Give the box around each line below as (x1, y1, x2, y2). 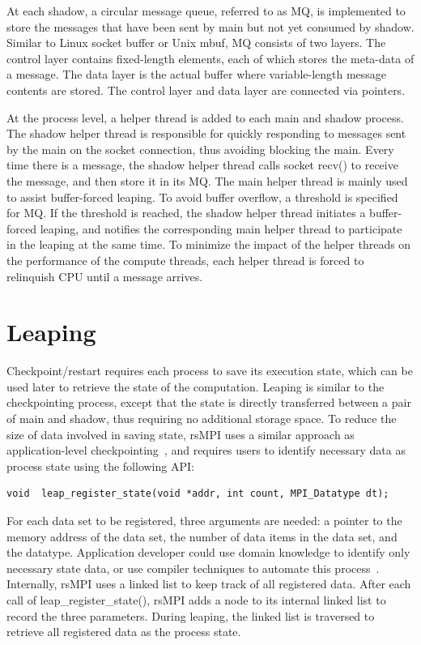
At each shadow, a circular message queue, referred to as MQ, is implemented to (6, 2, 406, 19)
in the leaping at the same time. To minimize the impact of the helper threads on (6, 236, 411, 253)
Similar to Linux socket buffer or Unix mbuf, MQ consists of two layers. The (6, 34, 386, 51)
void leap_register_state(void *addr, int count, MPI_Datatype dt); (6, 488, 389, 500)
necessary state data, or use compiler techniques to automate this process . (6, 559, 380, 576)
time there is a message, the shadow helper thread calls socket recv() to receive (6, 156, 398, 173)
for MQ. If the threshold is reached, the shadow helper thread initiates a (6, 204, 366, 221)
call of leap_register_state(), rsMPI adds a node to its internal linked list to (6, 591, 386, 608)
